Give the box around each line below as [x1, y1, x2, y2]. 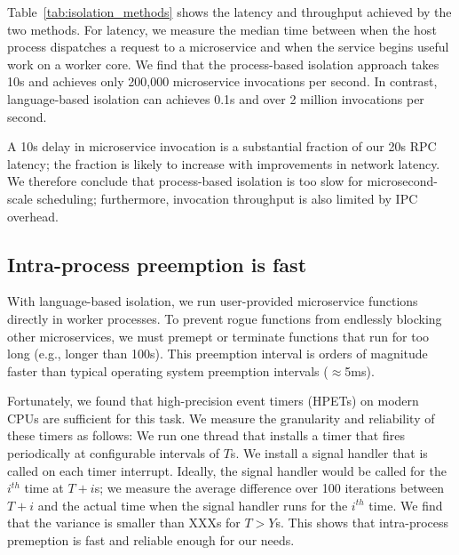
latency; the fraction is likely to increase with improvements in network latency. [7, 154, 440, 173]
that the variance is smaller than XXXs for [7, 513, 241, 532]
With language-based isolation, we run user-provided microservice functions [7, 292, 418, 310]
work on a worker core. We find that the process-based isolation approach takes [7, 54, 439, 73]
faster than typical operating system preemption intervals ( [7, 361, 328, 380]
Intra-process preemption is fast [7, 250, 307, 277]
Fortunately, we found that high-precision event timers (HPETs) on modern [7, 391, 419, 410]
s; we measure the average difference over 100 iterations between [94, 479, 445, 497]
